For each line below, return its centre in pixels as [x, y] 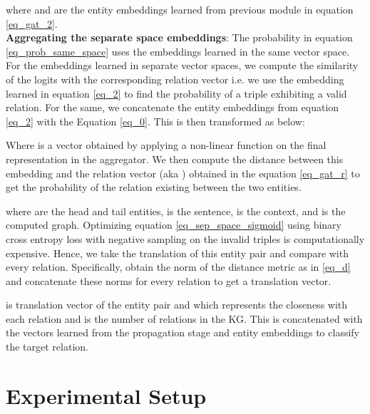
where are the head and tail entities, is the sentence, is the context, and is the [176, 211]
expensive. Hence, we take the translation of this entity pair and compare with [177, 253]
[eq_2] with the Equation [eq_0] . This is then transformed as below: [155, 121]
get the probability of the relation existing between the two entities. [154, 187]
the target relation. [47, 347]
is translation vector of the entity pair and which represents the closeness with [177, 305]
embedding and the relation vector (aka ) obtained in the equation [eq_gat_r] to [183, 173]
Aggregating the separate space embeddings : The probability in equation [179, 37]
